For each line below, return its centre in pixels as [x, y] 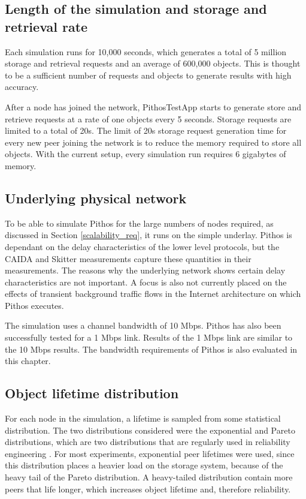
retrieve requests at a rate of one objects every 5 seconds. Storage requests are [148, 118]
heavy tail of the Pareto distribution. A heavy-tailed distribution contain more [149, 477]
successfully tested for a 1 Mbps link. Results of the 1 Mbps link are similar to [149, 337]
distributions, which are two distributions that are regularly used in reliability [148, 442]
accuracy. [22, 87]
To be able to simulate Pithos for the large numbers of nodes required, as [139, 223]
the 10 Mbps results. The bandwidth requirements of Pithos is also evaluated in [151, 349]
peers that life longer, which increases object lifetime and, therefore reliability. [148, 489]
